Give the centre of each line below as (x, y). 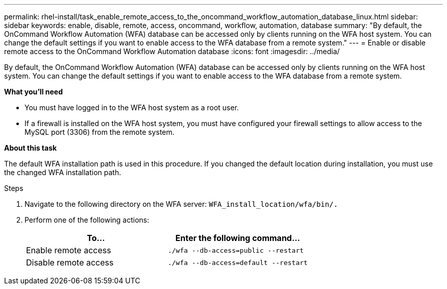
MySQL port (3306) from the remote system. (100, 132)
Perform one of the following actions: (87, 220)
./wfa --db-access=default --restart (238, 262)
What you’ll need (33, 92)
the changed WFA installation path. (63, 172)
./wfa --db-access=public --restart (236, 250)
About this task (31, 148)
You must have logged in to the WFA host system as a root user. (132, 107)
